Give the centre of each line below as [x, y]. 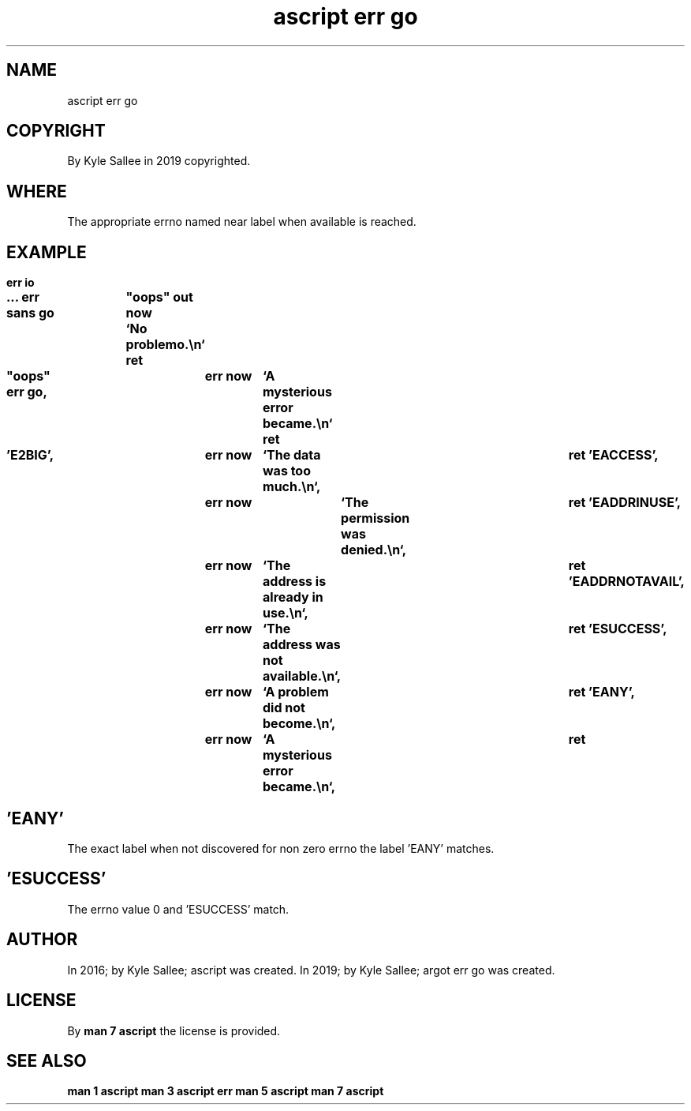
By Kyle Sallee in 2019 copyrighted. [159, 161]
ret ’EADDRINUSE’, [625, 503]
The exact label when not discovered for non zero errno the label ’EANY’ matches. [281, 848]
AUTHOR [42, 940]
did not [284, 708]
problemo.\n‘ [165, 345]
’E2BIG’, [30, 455]
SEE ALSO [47, 1060]
